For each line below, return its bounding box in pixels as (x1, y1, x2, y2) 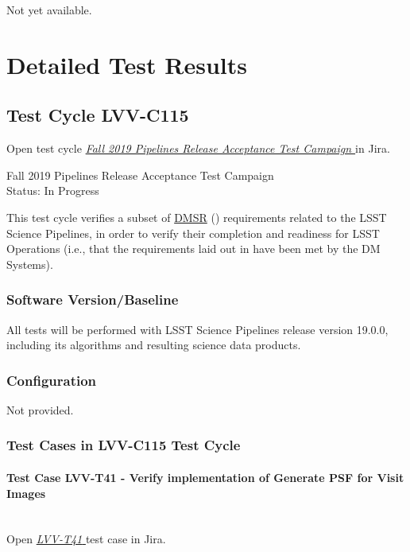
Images (6, 484, 46, 501)
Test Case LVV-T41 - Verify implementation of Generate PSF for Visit (6, 468, 404, 485)
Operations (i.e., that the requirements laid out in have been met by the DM (6, 240, 381, 257)
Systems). (6, 255, 53, 272)
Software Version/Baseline (6, 290, 179, 309)
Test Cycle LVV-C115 (6, 103, 189, 127)
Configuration (6, 370, 97, 390)
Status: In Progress (6, 182, 99, 199)
